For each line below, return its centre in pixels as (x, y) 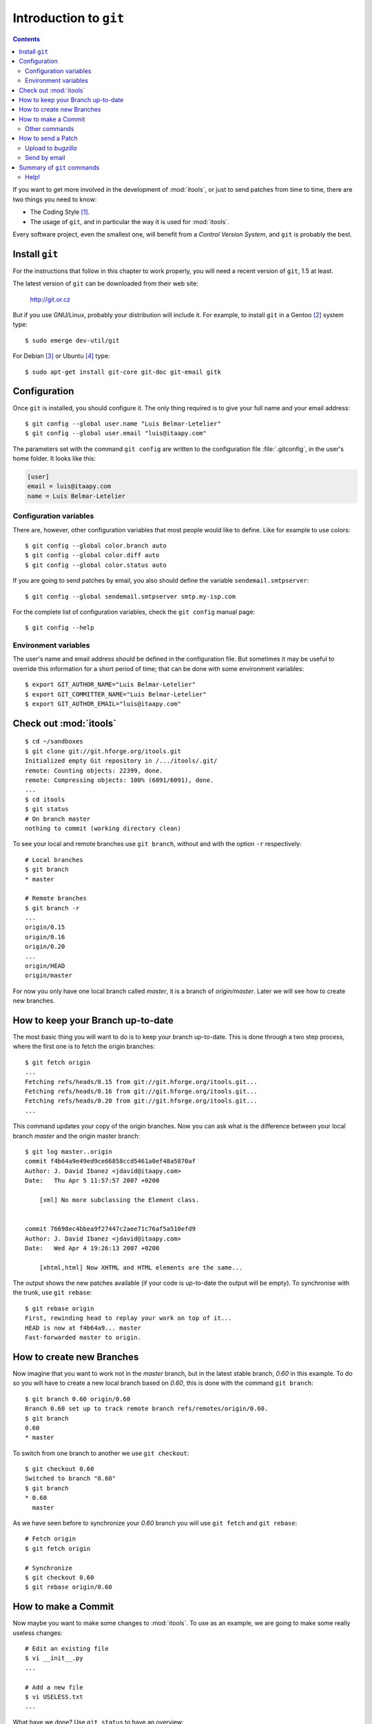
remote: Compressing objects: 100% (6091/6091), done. (120, 780)
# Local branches (54, 860)
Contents (27, 39)
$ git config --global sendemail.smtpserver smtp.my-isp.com (130, 596)
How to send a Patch (49, 139)
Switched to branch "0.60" (71, 1479)
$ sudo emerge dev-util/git (72, 340)
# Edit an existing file (67, 1649)
